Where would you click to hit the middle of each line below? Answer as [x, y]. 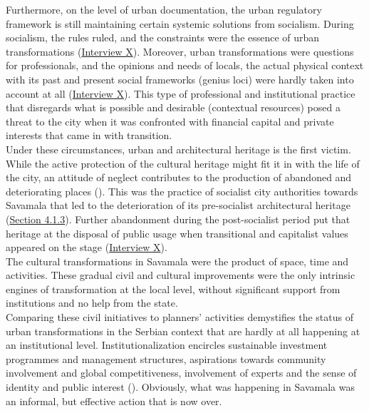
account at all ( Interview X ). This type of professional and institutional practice [181, 93]
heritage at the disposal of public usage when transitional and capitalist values [177, 233]
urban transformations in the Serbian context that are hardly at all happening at [183, 331]
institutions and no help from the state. [92, 303]
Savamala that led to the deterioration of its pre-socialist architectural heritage [178, 205]
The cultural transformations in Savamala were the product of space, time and [177, 261]
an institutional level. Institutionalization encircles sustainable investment [167, 345]
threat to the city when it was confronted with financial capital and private [170, 121]
